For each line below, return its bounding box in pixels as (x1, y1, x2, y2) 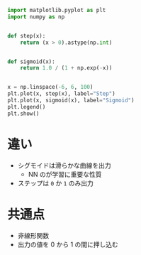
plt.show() (7, 110, 40, 117)
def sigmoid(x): (7, 58, 55, 65)
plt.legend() (7, 103, 46, 110)
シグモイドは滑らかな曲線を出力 (17, 161, 111, 170)
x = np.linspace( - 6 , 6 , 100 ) (7, 84, 94, 91)
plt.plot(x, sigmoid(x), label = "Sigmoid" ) (7, 97, 135, 104)
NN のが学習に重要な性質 (28, 170, 102, 178)
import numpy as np (7, 13, 65, 21)
